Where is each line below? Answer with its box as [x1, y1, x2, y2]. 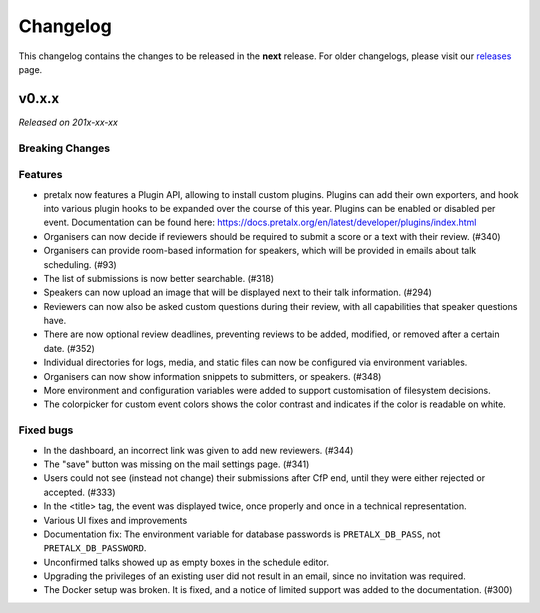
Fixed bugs [18, 423, 74, 437]
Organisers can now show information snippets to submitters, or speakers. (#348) [43, 370, 382, 382]
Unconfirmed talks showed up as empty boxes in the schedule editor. [43, 556, 330, 568]
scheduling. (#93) [43, 258, 117, 270]
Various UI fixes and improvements [43, 514, 188, 526]
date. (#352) [43, 342, 95, 354]
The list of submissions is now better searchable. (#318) [43, 272, 275, 284]
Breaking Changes [18, 141, 111, 155]
